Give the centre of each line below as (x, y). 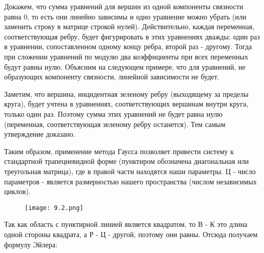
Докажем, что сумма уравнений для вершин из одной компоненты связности (124, 6)
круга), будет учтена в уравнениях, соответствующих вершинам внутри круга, (126, 104)
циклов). (17, 191)
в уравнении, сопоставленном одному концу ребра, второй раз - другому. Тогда (128, 46)
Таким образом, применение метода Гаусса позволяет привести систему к (119, 151)
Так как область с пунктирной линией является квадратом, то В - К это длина (126, 224)
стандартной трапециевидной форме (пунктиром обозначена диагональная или (127, 161)
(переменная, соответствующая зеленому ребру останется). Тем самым (115, 124)
